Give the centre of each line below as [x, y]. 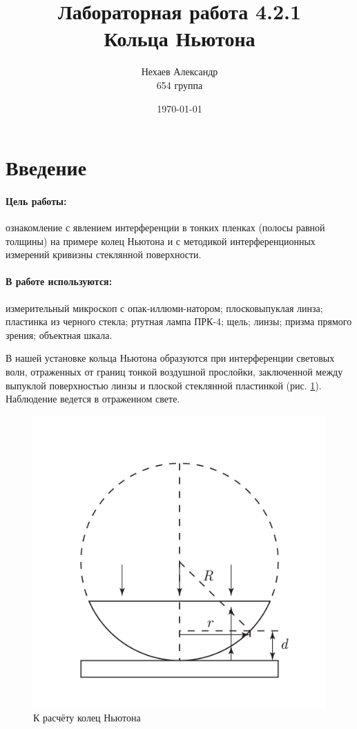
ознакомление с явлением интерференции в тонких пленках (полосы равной [165, 227]
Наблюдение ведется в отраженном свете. [93, 399]
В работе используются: [59, 281]
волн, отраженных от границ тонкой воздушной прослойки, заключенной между [174, 372]
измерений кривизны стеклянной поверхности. [104, 254]
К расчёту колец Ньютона [87, 718]
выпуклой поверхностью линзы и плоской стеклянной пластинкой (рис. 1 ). [164, 385]
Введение [46, 167]
